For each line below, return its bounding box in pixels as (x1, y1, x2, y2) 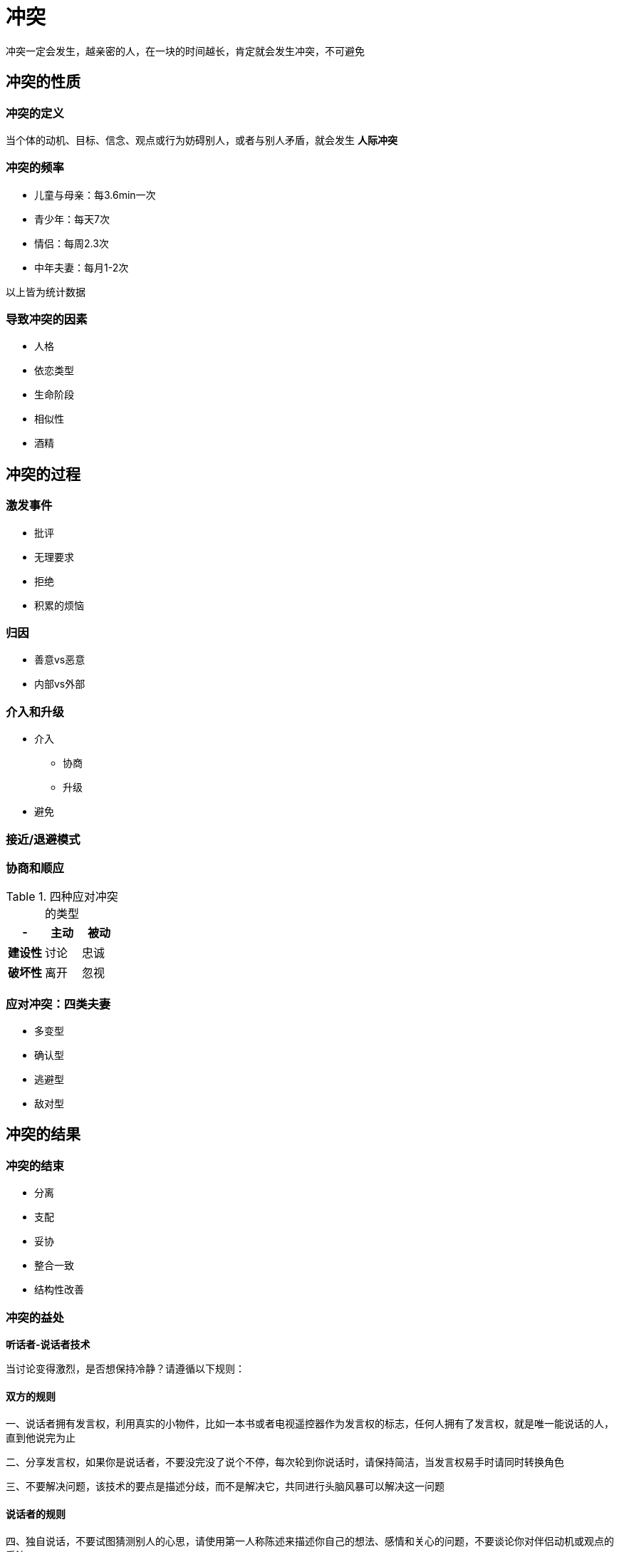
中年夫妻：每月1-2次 (34, 261, 129, 274)
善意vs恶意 (34, 653, 85, 666)
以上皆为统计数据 (6, 285, 85, 298)
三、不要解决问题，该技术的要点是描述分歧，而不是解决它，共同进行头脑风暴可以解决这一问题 (6, 1480, 444, 1493)
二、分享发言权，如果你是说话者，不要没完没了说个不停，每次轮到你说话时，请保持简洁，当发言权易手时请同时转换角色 (6, 1456, 564, 1469)
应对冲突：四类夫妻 (6, 996, 111, 1011)
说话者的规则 (6, 1507, 66, 1520)
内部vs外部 (34, 678, 85, 690)
